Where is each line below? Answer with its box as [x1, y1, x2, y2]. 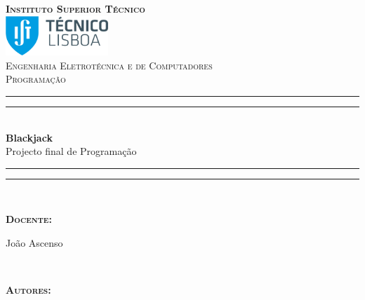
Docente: [6, 212, 52, 226]
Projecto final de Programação [6, 144, 137, 158]
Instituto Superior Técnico [6, 1, 145, 15]
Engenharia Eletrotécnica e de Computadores [6, 57, 213, 72]
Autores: [6, 282, 51, 297]
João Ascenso [6, 236, 63, 250]
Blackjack [6, 130, 53, 144]
